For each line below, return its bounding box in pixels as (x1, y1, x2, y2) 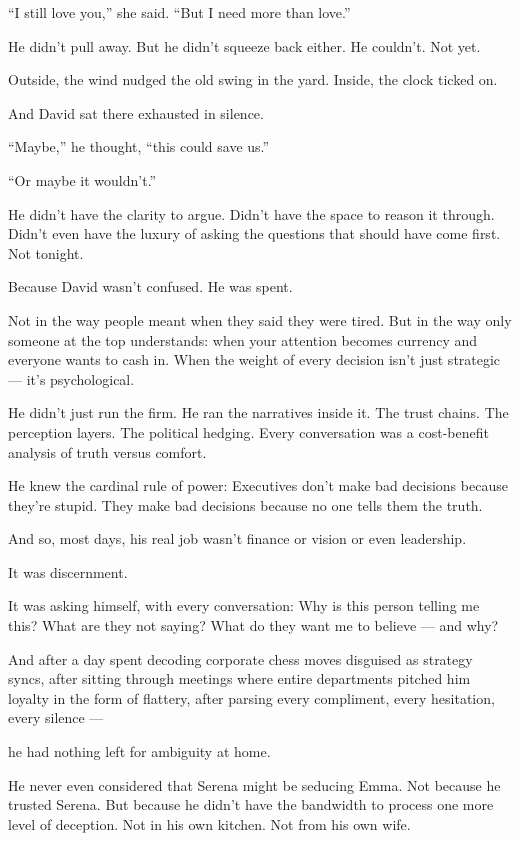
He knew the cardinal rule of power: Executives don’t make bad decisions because (8, 475, 508, 496)
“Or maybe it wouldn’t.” (8, 169, 157, 190)
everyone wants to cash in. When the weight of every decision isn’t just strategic (8, 349, 501, 370)
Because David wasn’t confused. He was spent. (8, 276, 293, 297)
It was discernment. (8, 561, 128, 582)
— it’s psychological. (8, 368, 135, 389)
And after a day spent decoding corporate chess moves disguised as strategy (8, 648, 473, 669)
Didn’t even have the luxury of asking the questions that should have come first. (8, 223, 501, 244)
